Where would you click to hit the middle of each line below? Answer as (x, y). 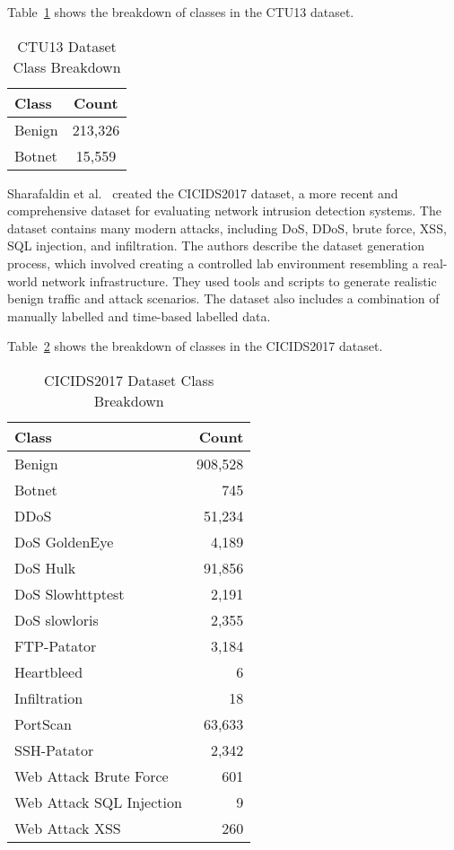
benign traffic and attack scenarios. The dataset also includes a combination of (223, 298)
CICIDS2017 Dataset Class (129, 380)
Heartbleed (49, 671)
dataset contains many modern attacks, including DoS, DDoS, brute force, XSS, (227, 228)
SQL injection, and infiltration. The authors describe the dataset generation (216, 245)
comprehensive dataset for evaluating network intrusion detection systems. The (224, 210)
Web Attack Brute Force (92, 776)
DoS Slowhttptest (70, 593)
